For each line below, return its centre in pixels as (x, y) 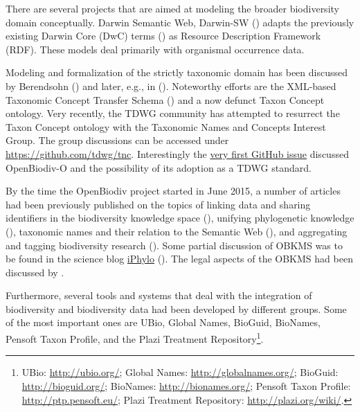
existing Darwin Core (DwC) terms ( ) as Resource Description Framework (163, 36)
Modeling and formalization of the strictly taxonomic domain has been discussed (177, 72)
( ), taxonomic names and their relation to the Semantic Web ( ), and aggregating (177, 231)
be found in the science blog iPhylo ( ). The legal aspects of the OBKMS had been (179, 259)
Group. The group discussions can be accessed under (117, 140)
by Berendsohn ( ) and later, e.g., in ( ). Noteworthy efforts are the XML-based (171, 86)
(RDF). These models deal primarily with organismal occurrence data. (155, 49)
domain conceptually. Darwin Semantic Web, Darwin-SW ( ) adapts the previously (180, 22)
